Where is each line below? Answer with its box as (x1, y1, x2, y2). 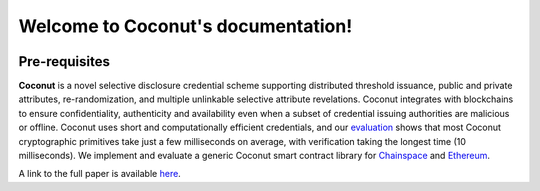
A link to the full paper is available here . (18, 168, 182, 180)
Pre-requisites (18, 53, 110, 70)
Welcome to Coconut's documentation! (18, 15, 353, 37)
